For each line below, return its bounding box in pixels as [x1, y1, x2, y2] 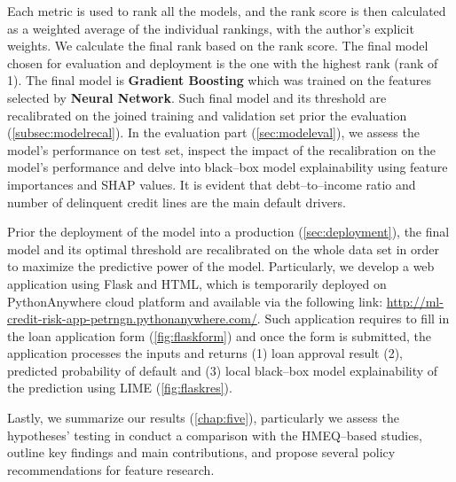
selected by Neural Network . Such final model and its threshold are [7, 88, 387, 106]
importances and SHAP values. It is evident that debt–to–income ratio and [7, 175, 416, 193]
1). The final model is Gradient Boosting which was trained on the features [7, 71, 432, 89]
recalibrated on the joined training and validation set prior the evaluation [7, 105, 407, 124]
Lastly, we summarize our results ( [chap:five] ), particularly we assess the [7, 408, 399, 427]
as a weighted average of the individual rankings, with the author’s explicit [7, 19, 414, 37]
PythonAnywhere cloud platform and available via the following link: [7, 292, 383, 310]
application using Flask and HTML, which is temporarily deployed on [7, 274, 387, 292]
